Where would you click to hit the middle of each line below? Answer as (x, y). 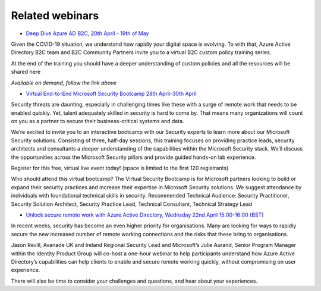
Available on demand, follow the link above (64, 83)
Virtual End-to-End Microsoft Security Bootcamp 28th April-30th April (111, 93)
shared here (26, 72)
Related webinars (55, 15)
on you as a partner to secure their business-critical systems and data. (97, 121)
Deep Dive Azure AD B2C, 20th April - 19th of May (87, 33)
